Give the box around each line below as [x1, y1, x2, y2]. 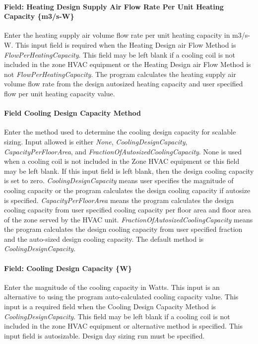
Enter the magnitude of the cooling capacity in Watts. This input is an [4, 281, 220, 292]
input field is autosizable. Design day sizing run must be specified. [4, 330, 205, 341]
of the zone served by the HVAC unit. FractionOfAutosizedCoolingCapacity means [4, 214, 253, 224]
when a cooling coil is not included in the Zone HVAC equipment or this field [4, 156, 240, 166]
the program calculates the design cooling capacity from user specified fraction [4, 224, 243, 234]
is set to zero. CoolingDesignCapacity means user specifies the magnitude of [4, 175, 234, 186]
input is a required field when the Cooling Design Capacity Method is [4, 301, 216, 312]
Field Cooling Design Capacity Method [4, 108, 141, 118]
